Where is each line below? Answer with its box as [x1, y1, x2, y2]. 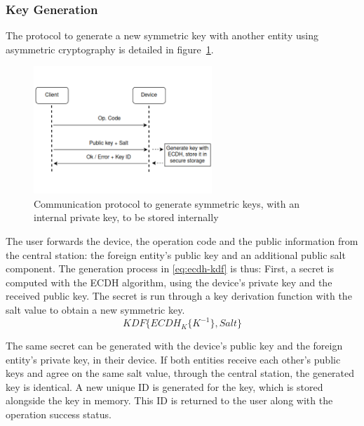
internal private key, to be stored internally [34, 210, 219, 225]
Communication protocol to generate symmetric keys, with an [34, 196, 300, 211]
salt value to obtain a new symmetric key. [6, 302, 185, 317]
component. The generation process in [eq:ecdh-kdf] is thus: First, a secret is [6, 261, 334, 276]
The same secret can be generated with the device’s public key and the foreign [6, 338, 343, 353]
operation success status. [6, 407, 112, 422]
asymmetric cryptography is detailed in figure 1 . [6, 41, 214, 56]
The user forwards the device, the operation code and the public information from [6, 234, 358, 248]
